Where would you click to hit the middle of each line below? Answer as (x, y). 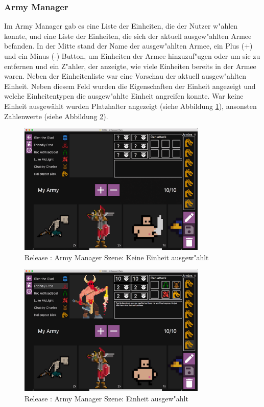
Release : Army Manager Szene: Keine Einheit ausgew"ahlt (117, 257)
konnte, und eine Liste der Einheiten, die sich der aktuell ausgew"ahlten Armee (128, 36)
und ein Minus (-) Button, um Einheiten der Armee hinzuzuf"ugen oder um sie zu (132, 56)
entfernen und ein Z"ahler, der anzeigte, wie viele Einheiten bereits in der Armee (130, 66)
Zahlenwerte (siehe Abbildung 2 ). (56, 116)
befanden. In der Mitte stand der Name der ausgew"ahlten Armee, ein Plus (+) (128, 46)
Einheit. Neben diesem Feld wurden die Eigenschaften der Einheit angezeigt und (130, 86)
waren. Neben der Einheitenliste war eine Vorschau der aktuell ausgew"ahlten (125, 76)
